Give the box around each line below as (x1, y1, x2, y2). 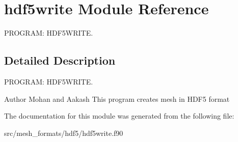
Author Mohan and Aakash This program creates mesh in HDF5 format (4, 93, 230, 104)
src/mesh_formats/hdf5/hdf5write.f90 (4, 127, 123, 138)
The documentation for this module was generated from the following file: (4, 110, 234, 121)
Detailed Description (4, 52, 116, 68)
